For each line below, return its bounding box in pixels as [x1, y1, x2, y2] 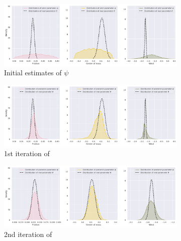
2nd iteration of [4, 228, 52, 239]
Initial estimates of [4, 67, 62, 78]
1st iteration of [4, 148, 50, 158]
